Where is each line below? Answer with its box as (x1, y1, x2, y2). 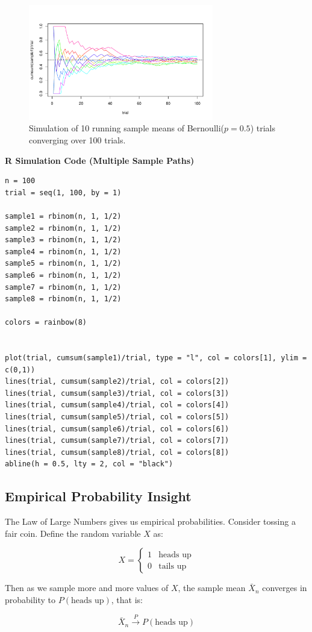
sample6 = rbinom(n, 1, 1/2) (5, 271, 122, 280)
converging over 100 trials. (29, 133, 126, 146)
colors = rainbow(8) (5, 318, 87, 327)
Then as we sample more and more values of (5, 581, 169, 594)
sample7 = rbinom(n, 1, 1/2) (5, 283, 122, 292)
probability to (5, 593, 56, 605)
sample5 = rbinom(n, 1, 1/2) (5, 259, 122, 268)
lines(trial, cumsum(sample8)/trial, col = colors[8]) (5, 448, 229, 457)
